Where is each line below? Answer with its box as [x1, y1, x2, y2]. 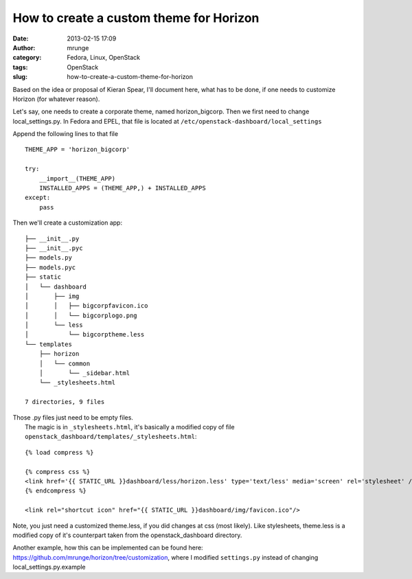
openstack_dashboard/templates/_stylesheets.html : [25, 433, 197, 441]
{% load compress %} [25, 449, 94, 456]
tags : [12, 63, 28, 71]
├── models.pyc [25, 263, 76, 271]
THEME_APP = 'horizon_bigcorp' [25, 146, 130, 154]
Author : [12, 43, 36, 52]
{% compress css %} [25, 468, 91, 475]
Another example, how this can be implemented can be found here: [12, 543, 203, 552]
